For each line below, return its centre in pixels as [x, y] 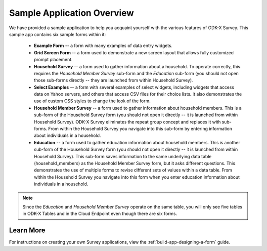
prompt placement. [53, 60]
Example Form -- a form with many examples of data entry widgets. [103, 46]
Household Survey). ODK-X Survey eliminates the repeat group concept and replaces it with [127, 122]
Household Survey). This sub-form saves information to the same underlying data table [123, 156]
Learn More [27, 230]
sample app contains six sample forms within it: [58, 34]
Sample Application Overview [72, 13]
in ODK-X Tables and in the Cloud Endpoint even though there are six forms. [100, 214]
